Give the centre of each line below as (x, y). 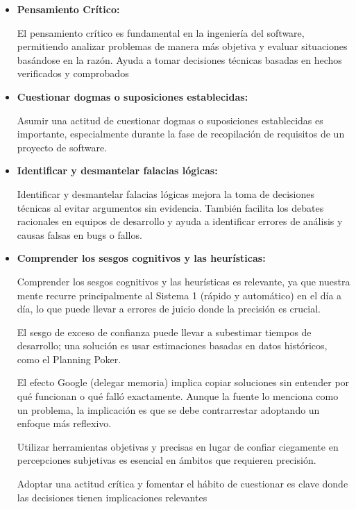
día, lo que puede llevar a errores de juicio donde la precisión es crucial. (169, 309)
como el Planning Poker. (69, 359)
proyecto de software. (62, 147)
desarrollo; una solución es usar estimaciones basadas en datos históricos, (172, 345)
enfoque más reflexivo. (64, 423)
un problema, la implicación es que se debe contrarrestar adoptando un (168, 409)
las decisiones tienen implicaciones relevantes (112, 497)
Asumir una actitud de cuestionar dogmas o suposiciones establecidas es (170, 120)
